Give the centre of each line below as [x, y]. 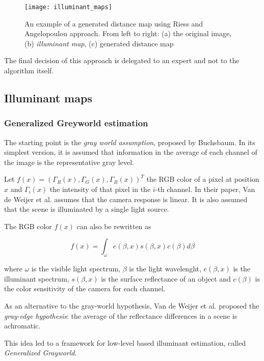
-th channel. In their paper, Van [205, 189]
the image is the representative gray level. [69, 162]
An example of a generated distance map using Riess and [114, 23]
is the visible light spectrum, [76, 269]
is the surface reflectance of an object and [166, 278]
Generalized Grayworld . [41, 353]
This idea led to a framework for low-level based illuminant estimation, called [125, 342]
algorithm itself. [29, 71]
